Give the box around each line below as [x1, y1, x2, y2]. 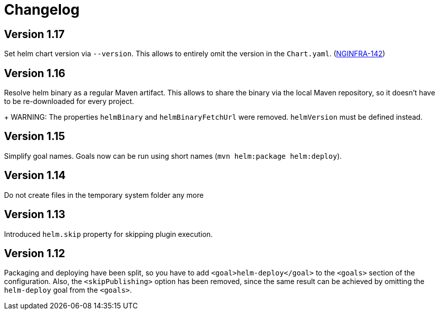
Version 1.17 [4, 27, 65, 41]
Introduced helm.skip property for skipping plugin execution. [4, 229, 213, 238]
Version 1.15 [4, 130, 65, 143]
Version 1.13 [4, 208, 65, 221]
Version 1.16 [4, 66, 65, 80]
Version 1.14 [4, 169, 66, 182]
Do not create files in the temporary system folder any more [4, 190, 204, 199]
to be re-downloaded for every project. [4, 97, 134, 106]
